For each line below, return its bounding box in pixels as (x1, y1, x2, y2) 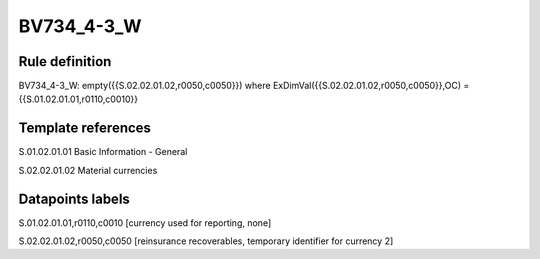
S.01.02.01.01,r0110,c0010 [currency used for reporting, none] (18, 216, 272, 229)
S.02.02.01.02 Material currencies (18, 164, 158, 176)
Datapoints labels (18, 190, 130, 207)
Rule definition (18, 53, 112, 70)
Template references (18, 120, 152, 137)
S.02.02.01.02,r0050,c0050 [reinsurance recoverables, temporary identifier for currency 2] (18, 235, 394, 247)
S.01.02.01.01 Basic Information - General (18, 146, 188, 158)
